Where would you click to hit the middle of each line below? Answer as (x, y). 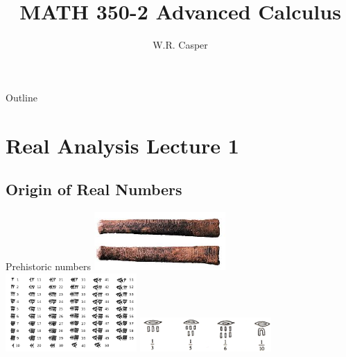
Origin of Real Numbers (94, 189)
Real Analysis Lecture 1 (122, 145)
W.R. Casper (180, 45)
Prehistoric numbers (48, 266)
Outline (21, 97)
